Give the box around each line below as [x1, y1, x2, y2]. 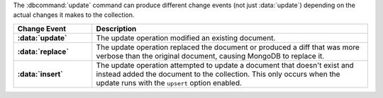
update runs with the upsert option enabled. [96, 78, 243, 87]
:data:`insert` [17, 69, 64, 79]
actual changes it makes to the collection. [13, 11, 135, 19]
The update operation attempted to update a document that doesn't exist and [96, 60, 354, 70]
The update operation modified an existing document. [96, 32, 276, 42]
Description [96, 23, 137, 33]
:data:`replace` [17, 47, 70, 56]
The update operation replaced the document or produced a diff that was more [96, 42, 360, 52]
